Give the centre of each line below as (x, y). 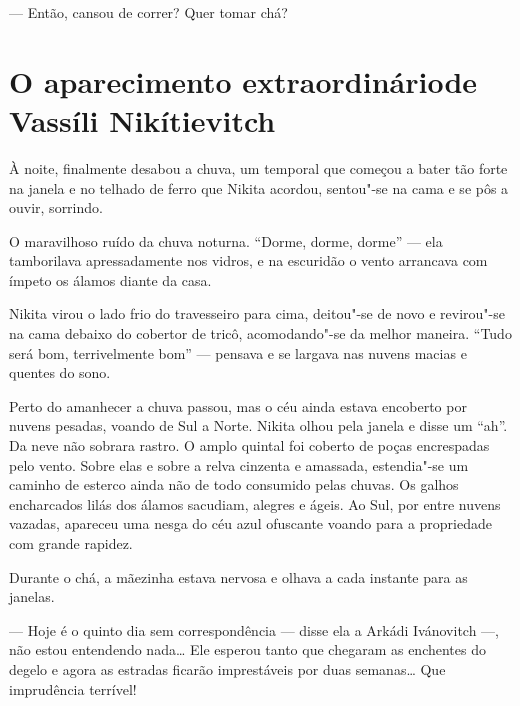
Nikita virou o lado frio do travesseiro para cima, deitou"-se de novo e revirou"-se (257, 313)
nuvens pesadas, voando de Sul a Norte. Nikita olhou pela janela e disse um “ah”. (258, 425)
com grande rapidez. (71, 543)
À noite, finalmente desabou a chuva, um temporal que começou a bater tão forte (258, 167)
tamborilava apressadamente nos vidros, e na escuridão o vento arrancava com (248, 260)
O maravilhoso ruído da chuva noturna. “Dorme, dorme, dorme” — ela (226, 240)
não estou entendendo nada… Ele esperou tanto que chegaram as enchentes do (247, 649)
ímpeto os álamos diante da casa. (110, 279)
